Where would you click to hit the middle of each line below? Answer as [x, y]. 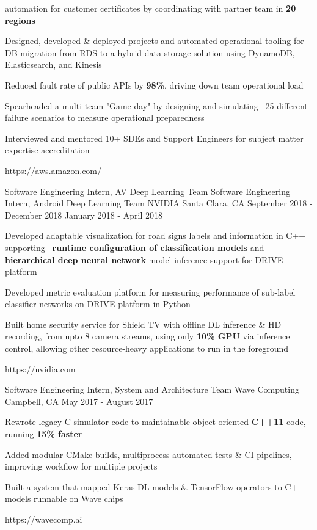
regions [20, 20]
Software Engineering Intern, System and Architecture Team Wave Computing [152, 389]
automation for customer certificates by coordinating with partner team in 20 [151, 8]
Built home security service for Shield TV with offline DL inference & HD [143, 324]
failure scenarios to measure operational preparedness [105, 118]
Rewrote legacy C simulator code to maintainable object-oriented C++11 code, [155, 422]
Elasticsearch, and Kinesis [53, 64]
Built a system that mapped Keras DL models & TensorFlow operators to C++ [155, 486]
